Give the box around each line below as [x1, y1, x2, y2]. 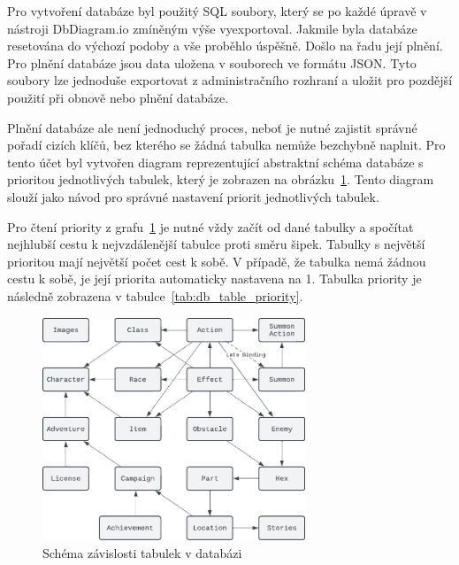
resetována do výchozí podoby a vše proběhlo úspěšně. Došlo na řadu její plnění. [7, 36, 443, 55]
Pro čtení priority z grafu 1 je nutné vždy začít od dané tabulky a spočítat [7, 217, 414, 236]
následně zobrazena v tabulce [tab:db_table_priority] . [7, 286, 303, 305]
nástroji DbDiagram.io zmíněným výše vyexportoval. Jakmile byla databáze [7, 19, 417, 37]
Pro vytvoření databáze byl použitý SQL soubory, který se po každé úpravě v [7, 2, 427, 19]
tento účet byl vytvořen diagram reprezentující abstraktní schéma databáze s [7, 152, 424, 171]
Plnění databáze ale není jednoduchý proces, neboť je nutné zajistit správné [7, 118, 417, 136]
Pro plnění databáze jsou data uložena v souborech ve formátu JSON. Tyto [7, 53, 417, 72]
